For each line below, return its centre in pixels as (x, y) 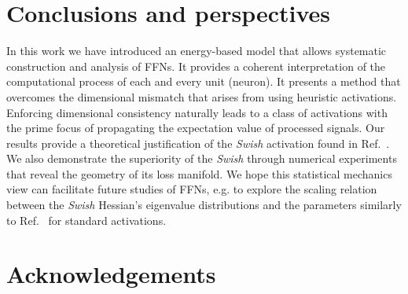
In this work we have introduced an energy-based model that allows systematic (197, 51)
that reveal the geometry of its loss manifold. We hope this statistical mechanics (199, 173)
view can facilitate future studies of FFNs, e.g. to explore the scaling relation (192, 189)
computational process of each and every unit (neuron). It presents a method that (204, 81)
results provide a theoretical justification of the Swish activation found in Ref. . (198, 143)
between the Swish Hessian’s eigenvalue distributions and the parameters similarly (204, 205)
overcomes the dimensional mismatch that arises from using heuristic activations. (202, 96)
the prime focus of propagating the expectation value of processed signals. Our (196, 128)
